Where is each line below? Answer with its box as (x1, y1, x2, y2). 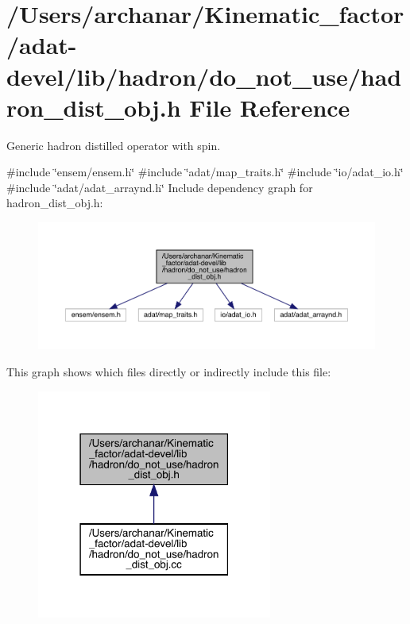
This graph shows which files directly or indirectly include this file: (6, 364, 331, 380)
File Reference (189, 91, 350, 123)
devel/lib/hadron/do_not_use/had (6, 60, 402, 92)
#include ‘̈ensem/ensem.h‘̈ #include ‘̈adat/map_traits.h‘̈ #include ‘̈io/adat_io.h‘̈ (6, 164, 404, 180)
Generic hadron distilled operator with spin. (6, 137, 221, 153)
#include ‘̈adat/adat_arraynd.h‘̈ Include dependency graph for (6, 179, 313, 195)
